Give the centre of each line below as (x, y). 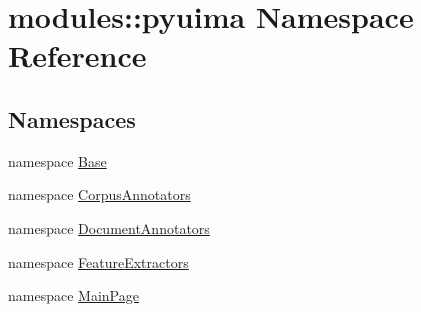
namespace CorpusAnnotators (99, 194)
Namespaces (72, 118)
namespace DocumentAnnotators (109, 227)
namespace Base (57, 160)
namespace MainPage (73, 295)
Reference (77, 55)
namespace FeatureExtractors (98, 261)
